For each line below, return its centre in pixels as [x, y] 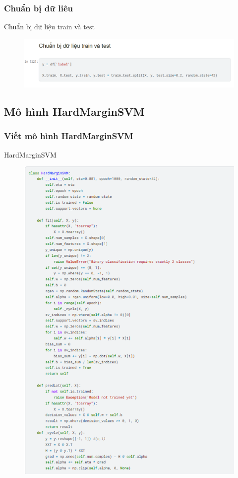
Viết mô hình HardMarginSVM [69, 136]
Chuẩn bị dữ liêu [38, 8]
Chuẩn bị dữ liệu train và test [49, 27]
